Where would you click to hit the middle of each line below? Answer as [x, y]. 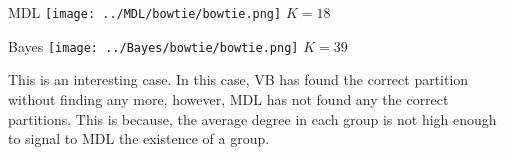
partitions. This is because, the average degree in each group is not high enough [252, 118]
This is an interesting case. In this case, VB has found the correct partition [238, 79]
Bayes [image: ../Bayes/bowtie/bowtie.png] [153, 45]
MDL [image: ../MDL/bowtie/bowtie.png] [145, 12]
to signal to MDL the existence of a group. [139, 138]
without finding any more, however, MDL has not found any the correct [228, 98]
